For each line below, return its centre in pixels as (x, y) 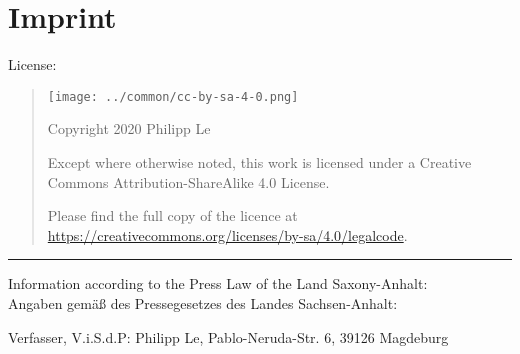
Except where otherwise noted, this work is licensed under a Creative (259, 161)
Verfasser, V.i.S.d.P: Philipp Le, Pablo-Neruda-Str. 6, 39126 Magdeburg (228, 336)
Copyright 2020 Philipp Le (129, 128)
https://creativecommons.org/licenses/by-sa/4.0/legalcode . (227, 234)
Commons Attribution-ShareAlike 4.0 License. (188, 181)
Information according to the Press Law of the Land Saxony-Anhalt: (218, 283)
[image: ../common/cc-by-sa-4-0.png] (173, 96)
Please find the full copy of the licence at (172, 215)
